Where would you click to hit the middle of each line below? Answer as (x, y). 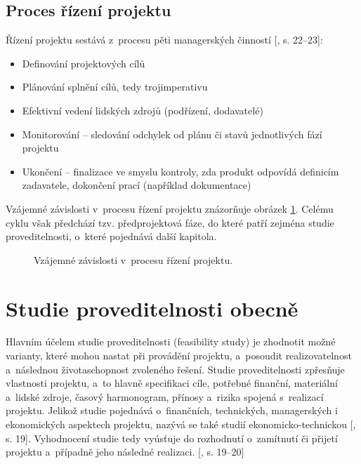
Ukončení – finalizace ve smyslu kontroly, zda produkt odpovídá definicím (180, 171)
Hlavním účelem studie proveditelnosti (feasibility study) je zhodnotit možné (171, 342)
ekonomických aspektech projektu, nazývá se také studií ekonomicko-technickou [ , (181, 424)
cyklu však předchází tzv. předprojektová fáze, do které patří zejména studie (170, 222)
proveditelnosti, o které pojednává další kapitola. (111, 236)
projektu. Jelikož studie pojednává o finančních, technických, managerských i (172, 410)
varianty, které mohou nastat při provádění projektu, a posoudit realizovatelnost (179, 356)
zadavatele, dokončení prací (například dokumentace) (137, 185)
